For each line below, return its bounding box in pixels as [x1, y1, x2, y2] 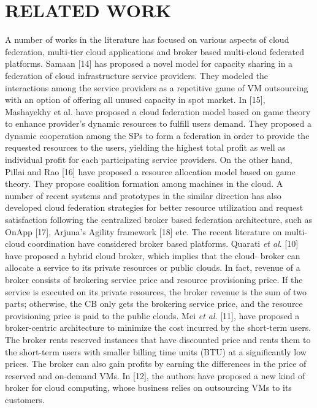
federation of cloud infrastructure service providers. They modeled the [5, 69, 269, 81]
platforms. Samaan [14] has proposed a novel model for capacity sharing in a [5, 57, 293, 70]
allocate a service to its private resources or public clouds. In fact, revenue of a [5, 261, 300, 274]
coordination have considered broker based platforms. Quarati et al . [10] [28, 237, 299, 250]
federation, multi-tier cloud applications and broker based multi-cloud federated [5, 45, 305, 58]
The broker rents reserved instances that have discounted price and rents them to [5, 333, 311, 346]
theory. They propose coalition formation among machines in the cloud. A [5, 177, 283, 190]
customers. [5, 393, 45, 406]
